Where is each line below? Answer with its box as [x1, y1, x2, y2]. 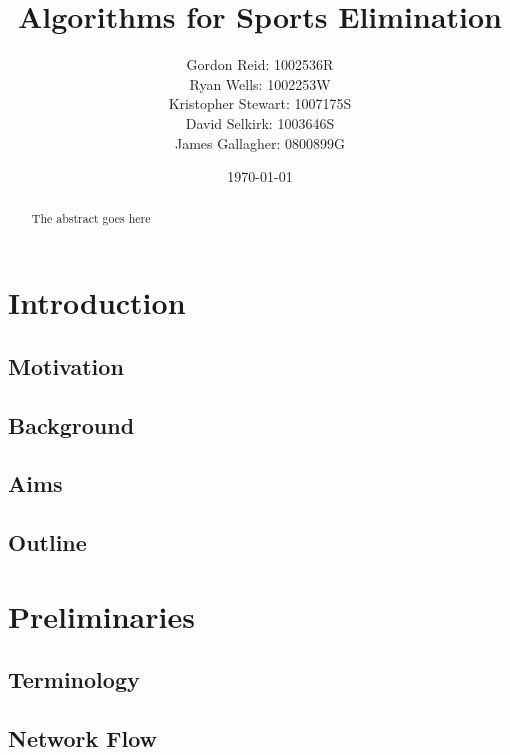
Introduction [8, 282, 186, 323]
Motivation [8, 350, 124, 381]
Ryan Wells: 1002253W [189, 73, 331, 94]
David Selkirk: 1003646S [185, 112, 335, 133]
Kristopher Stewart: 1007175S [168, 93, 352, 114]
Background [8, 409, 135, 440]
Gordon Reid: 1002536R [186, 54, 334, 75]
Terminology [8, 664, 140, 695]
